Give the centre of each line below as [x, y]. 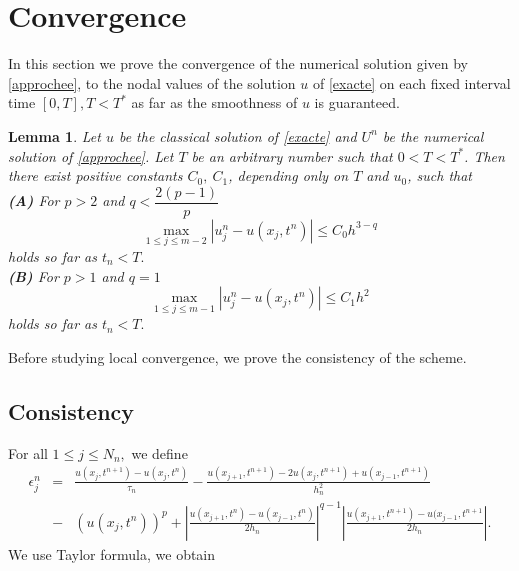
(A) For [34, 200]
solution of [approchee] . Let [91, 155]
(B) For [33, 275]
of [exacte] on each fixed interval [411, 82]
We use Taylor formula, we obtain [112, 553]
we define [159, 452]
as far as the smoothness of [214, 102]
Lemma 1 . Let [54, 135]
